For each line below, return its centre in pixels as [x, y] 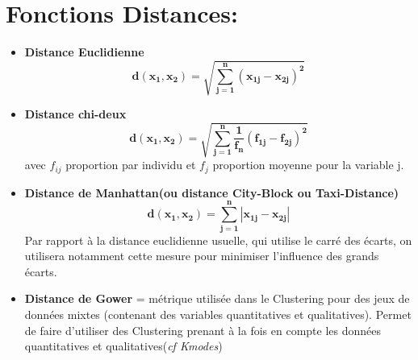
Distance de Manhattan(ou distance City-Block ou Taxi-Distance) [212, 192]
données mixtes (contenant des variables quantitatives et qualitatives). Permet [218, 314]
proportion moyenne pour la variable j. [308, 165]
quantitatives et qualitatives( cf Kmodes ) [123, 346]
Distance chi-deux [75, 114]
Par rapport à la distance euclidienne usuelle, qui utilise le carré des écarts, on [218, 240]
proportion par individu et [131, 165]
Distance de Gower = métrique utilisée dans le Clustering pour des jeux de [217, 298]
